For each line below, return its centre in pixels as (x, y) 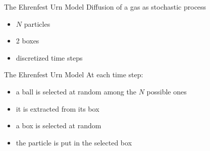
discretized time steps (49, 57)
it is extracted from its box (58, 108)
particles (37, 23)
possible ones (167, 91)
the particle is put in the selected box (74, 142)
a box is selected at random (59, 125)
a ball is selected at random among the (76, 91)
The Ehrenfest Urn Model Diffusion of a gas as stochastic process (105, 7)
